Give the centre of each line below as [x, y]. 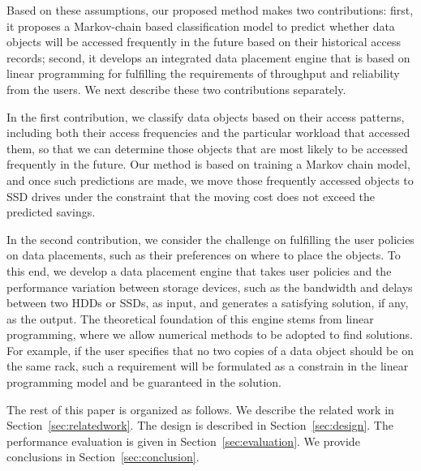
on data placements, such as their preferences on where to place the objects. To [204, 255]
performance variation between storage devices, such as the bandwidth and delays [210, 287]
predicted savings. [51, 212]
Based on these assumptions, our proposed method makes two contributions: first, [210, 10]
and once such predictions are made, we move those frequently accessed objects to [210, 180]
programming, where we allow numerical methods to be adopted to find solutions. [210, 334]
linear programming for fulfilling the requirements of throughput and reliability [203, 73]
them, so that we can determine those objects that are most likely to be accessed [207, 148]
